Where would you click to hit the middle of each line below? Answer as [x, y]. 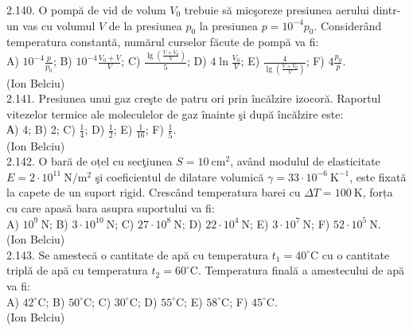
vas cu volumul [59, 25]
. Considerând [348, 25]
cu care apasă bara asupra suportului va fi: [111, 208]
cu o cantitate [356, 254]
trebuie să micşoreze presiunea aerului [277, 10]
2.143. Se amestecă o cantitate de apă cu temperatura [138, 254]
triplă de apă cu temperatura [77, 270]
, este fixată [378, 176]
